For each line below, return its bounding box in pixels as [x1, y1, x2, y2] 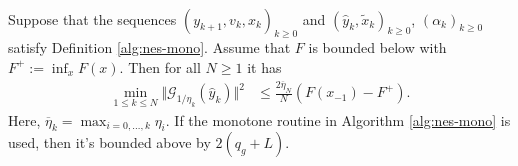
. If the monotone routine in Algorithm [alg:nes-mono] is [165, 109, 511, 130]
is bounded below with [308, 37, 447, 58]
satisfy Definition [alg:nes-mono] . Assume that [8, 37, 291, 58]
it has [247, 56, 282, 77]
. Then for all [119, 56, 201, 77]
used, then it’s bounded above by [8, 132, 211, 153]
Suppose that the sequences [8, 8, 177, 29]
